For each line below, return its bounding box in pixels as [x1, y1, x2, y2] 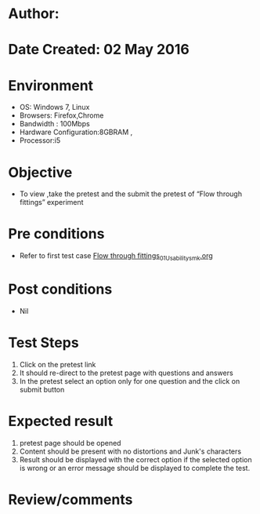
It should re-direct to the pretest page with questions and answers [19, 368, 233, 377]
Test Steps [8, 334, 80, 352]
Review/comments [8, 490, 133, 509]
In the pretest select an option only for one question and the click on [19, 376, 240, 385]
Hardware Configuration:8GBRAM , [19, 127, 133, 137]
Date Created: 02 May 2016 [8, 41, 190, 59]
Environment [8, 76, 94, 94]
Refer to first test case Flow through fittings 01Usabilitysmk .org [19, 251, 213, 262]
